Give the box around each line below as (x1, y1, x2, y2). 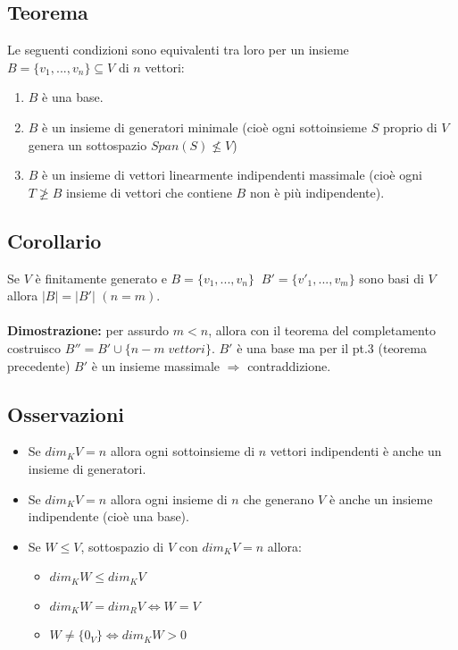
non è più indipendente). (249, 182, 385, 201)
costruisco (7, 338, 62, 357)
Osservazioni (7, 400, 124, 427)
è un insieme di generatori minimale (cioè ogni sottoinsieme (42, 117, 367, 136)
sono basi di (359, 268, 424, 287)
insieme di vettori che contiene (65, 182, 232, 201)
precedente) (7, 356, 71, 375)
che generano (243, 489, 314, 508)
